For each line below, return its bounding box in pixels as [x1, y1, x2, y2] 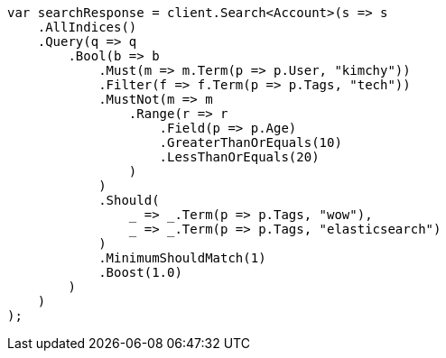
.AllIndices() [37, 20, 137, 34]
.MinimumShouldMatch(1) [98, 251, 266, 265]
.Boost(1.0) [98, 265, 182, 280]
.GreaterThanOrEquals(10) [159, 135, 342, 150]
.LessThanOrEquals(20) [159, 150, 320, 164]
